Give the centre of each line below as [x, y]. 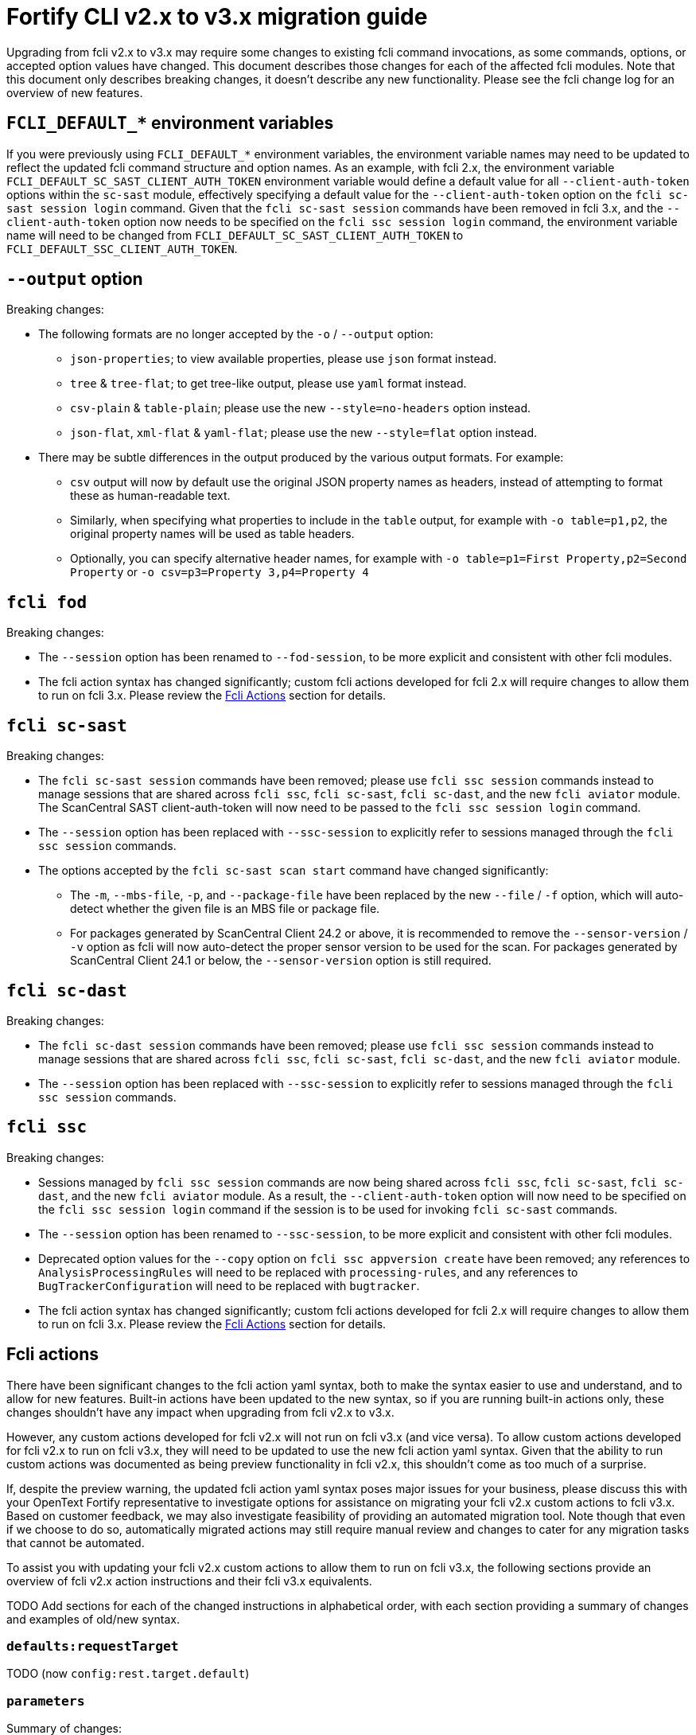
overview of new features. [75, 92]
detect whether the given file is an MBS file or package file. [225, 909]
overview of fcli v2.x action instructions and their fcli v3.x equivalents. [189, 1581]
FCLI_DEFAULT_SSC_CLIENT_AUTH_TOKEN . [122, 248]
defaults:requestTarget [93, 1647]
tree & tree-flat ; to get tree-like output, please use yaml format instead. [268, 384]
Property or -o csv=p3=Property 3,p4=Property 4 [220, 572]
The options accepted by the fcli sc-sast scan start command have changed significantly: [294, 871]
